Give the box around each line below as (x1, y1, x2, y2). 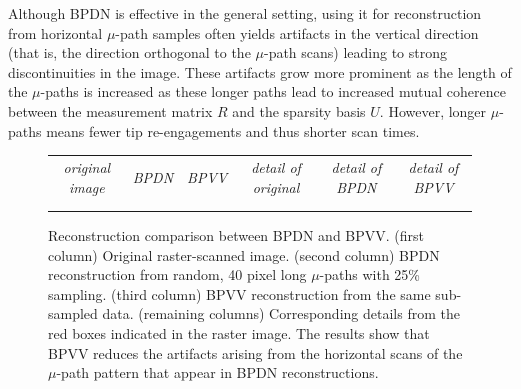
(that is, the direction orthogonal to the (8, 42, 251, 63)
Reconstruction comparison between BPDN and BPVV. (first (48, 225, 425, 246)
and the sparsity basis (232, 100, 366, 121)
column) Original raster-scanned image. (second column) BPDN (48, 244, 440, 265)
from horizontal (8, 22, 103, 43)
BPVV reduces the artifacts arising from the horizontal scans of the (48, 342, 463, 363)
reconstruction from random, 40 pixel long (48, 264, 307, 285)
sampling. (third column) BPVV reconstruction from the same (48, 283, 431, 304)
